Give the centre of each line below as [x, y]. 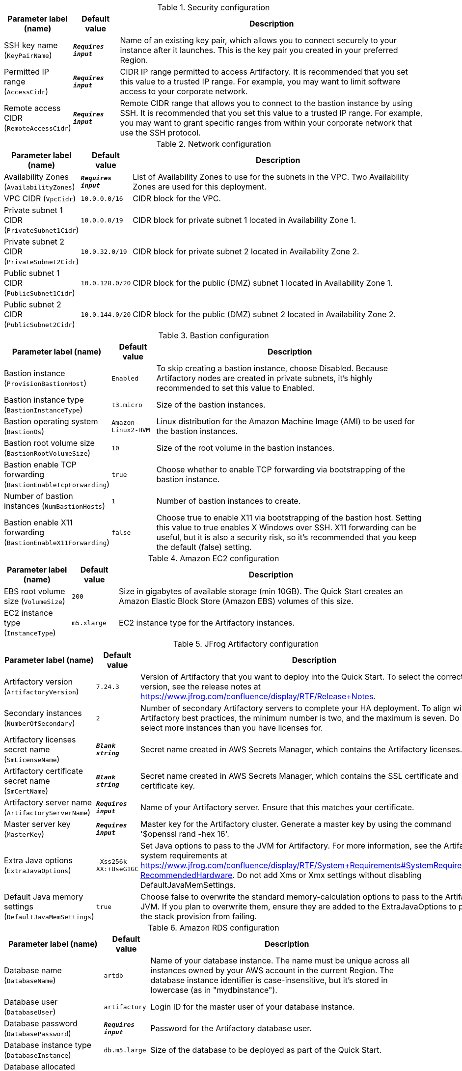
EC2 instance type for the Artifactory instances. [207, 623]
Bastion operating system [51, 421]
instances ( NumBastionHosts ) [55, 506]
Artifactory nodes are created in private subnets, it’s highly [265, 378]
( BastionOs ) [24, 431]
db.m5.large [125, 1050]
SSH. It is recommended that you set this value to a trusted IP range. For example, [271, 113]
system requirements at [184, 855]
